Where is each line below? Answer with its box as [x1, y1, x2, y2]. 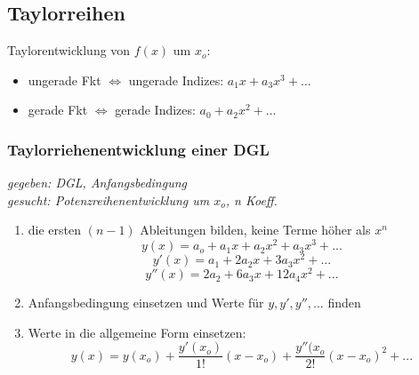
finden [327, 293, 361, 312]
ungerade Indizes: [128, 70, 224, 89]
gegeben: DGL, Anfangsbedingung [7, 173, 187, 192]
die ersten [28, 220, 82, 239]
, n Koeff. [225, 190, 278, 209]
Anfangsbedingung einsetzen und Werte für [28, 293, 264, 312]
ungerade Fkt [28, 70, 101, 89]
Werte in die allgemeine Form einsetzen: [28, 323, 246, 341]
